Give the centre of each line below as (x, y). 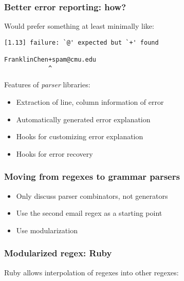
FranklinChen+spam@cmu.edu (50, 60)
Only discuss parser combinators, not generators (92, 195)
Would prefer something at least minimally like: (79, 26)
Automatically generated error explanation (83, 119)
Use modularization (47, 230)
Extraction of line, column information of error (90, 102)
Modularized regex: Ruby (58, 253)
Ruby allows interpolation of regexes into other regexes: (91, 272)
